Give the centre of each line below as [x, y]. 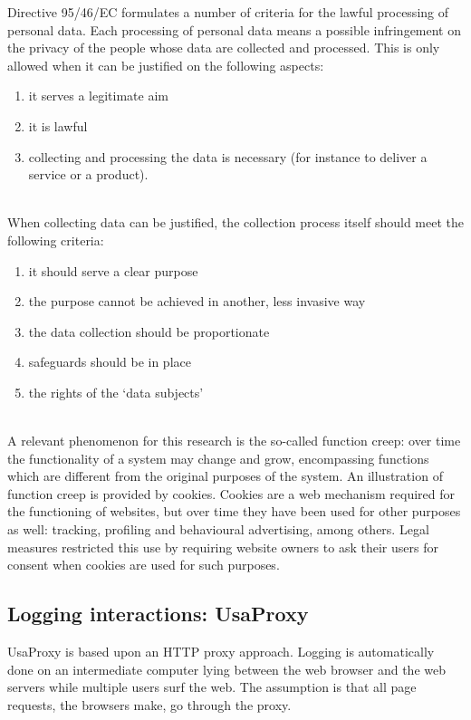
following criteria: [56, 240]
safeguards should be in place [110, 362]
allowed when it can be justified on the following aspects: [166, 65]
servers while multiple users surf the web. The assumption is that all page [212, 687]
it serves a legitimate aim [98, 96]
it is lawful [58, 125]
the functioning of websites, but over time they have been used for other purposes [234, 511]
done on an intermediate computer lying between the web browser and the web [226, 669]
